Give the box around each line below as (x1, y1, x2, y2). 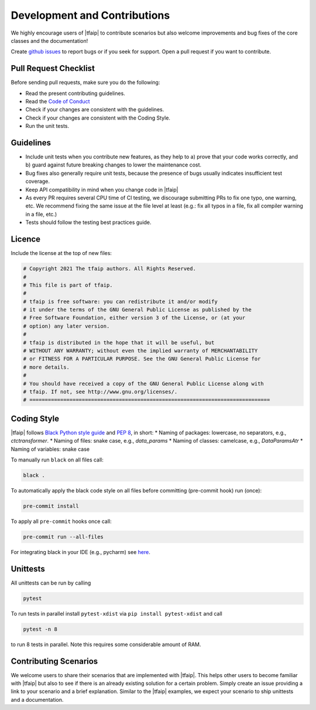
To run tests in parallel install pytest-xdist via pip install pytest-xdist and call (11, 610, 222, 617)
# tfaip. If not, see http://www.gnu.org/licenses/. (23, 388, 178, 395)
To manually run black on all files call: (11, 456, 104, 463)
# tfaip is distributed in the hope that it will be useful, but (23, 339, 215, 346)
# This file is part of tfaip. (23, 281, 114, 288)
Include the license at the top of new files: (11, 250, 112, 257)
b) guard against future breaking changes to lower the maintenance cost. (25, 161, 202, 168)
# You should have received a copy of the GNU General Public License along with (23, 380, 265, 387)
